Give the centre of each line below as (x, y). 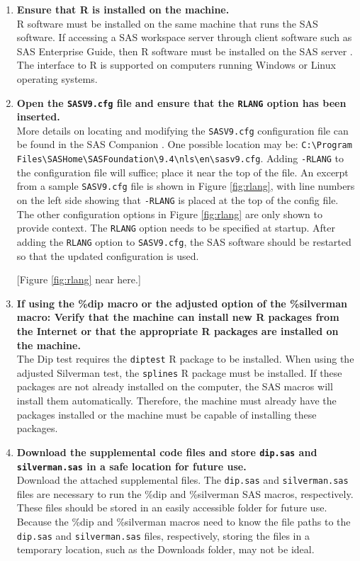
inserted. (38, 117)
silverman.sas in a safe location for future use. (131, 466)
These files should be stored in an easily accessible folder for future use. (172, 508)
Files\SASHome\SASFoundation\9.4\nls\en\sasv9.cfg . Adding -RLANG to (180, 158)
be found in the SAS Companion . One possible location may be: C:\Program (184, 144)
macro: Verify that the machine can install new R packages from (178, 317)
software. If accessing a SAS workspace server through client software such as (184, 37)
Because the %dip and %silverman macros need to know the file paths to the (184, 521)
